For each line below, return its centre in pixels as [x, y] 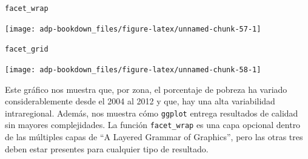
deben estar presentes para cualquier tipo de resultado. [107, 148]
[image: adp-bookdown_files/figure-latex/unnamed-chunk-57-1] [133, 29]
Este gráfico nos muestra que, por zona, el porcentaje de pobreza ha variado [146, 89]
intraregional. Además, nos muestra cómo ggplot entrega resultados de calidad [152, 113]
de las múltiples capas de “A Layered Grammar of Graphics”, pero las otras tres [154, 137]
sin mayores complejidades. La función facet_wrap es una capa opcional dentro [153, 125]
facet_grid [27, 49]
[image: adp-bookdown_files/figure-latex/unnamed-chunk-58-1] [133, 69]
